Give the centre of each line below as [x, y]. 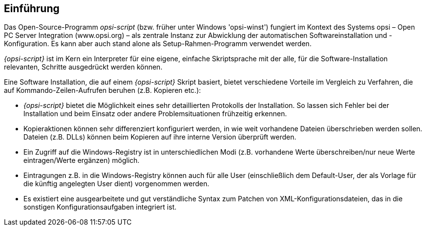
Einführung [32, 9]
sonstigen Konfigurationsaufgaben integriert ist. [100, 207]
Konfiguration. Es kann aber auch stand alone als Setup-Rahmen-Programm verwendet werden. [158, 44]
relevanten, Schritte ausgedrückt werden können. [83, 67]
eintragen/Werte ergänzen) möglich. [82, 160]
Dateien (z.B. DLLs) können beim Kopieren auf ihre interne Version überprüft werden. [160, 137]
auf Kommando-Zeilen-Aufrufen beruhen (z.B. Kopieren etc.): [103, 90]
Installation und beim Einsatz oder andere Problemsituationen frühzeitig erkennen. [155, 114]
